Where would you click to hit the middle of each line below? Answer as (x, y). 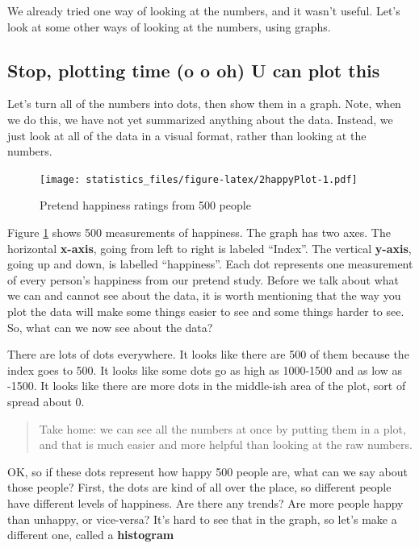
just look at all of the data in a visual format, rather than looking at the (187, 135)
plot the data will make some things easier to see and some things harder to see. (206, 311)
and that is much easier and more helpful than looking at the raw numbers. (226, 444)
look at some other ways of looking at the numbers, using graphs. (169, 26)
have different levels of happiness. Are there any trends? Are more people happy (205, 502)
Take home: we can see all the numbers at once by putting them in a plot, (222, 428)
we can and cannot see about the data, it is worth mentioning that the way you (204, 295)
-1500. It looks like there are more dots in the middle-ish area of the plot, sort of (207, 386)
